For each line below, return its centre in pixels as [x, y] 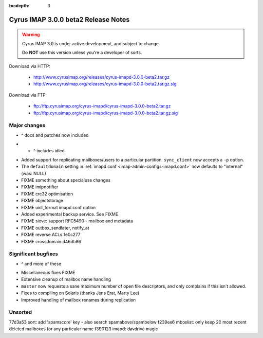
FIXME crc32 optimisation [47, 194]
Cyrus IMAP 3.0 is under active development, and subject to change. [91, 43]
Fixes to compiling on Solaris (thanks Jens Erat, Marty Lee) [80, 293]
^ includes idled [49, 151]
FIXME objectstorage [42, 201]
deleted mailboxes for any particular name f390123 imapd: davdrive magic [84, 329]
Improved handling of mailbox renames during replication [78, 300]
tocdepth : [19, 6]
